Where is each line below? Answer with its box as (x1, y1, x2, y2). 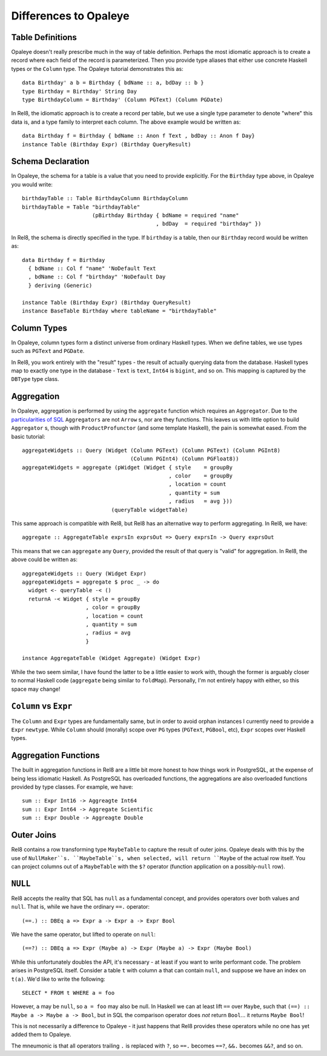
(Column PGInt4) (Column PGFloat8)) (130, 456, 239, 462)
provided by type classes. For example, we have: (11, 783, 133, 791)
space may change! (11, 685, 61, 693)
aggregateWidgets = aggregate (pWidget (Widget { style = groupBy (22, 464, 233, 471)
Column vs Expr (11, 701, 73, 711)
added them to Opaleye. (11, 1031, 72, 1038)
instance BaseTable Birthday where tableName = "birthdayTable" (22, 307, 217, 314)
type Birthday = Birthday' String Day (22, 88, 137, 95)
